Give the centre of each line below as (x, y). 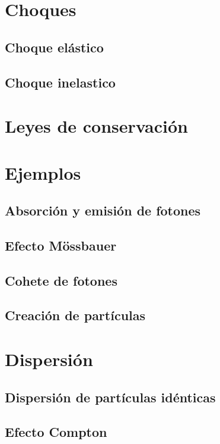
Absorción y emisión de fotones (103, 210)
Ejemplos (43, 172)
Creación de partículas (75, 315)
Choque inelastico (60, 82)
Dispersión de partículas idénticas (110, 397)
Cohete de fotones (61, 280)
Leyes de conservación (96, 126)
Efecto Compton (56, 432)
